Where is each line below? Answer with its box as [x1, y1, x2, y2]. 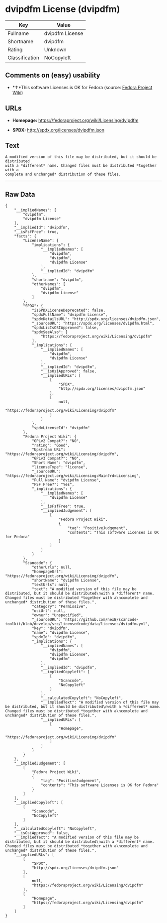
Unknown [44, 46, 67, 53]
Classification [7, 54, 40, 61]
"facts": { [14, 234, 37, 239]
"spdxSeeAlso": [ [31, 330, 68, 335]
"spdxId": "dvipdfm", [31, 635, 77, 640]
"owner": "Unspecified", [31, 613, 83, 618]
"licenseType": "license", [31, 464, 88, 470]
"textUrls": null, [31, 582, 70, 587]
